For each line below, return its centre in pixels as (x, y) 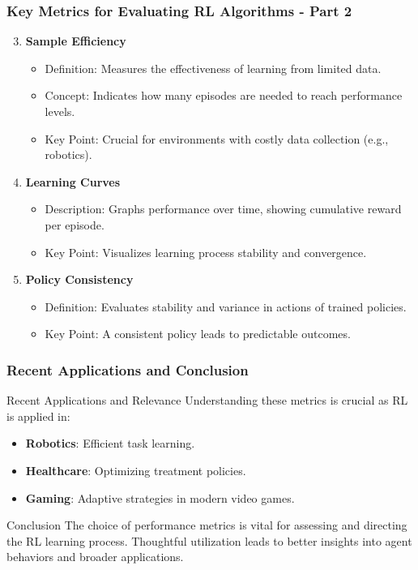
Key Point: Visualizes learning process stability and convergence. (206, 252)
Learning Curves (73, 181)
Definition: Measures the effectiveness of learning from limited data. (213, 68)
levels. (60, 111)
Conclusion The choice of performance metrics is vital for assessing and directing (207, 525)
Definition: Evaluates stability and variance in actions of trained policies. (226, 306)
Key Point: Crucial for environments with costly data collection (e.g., (217, 138)
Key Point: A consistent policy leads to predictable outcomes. (198, 334)
